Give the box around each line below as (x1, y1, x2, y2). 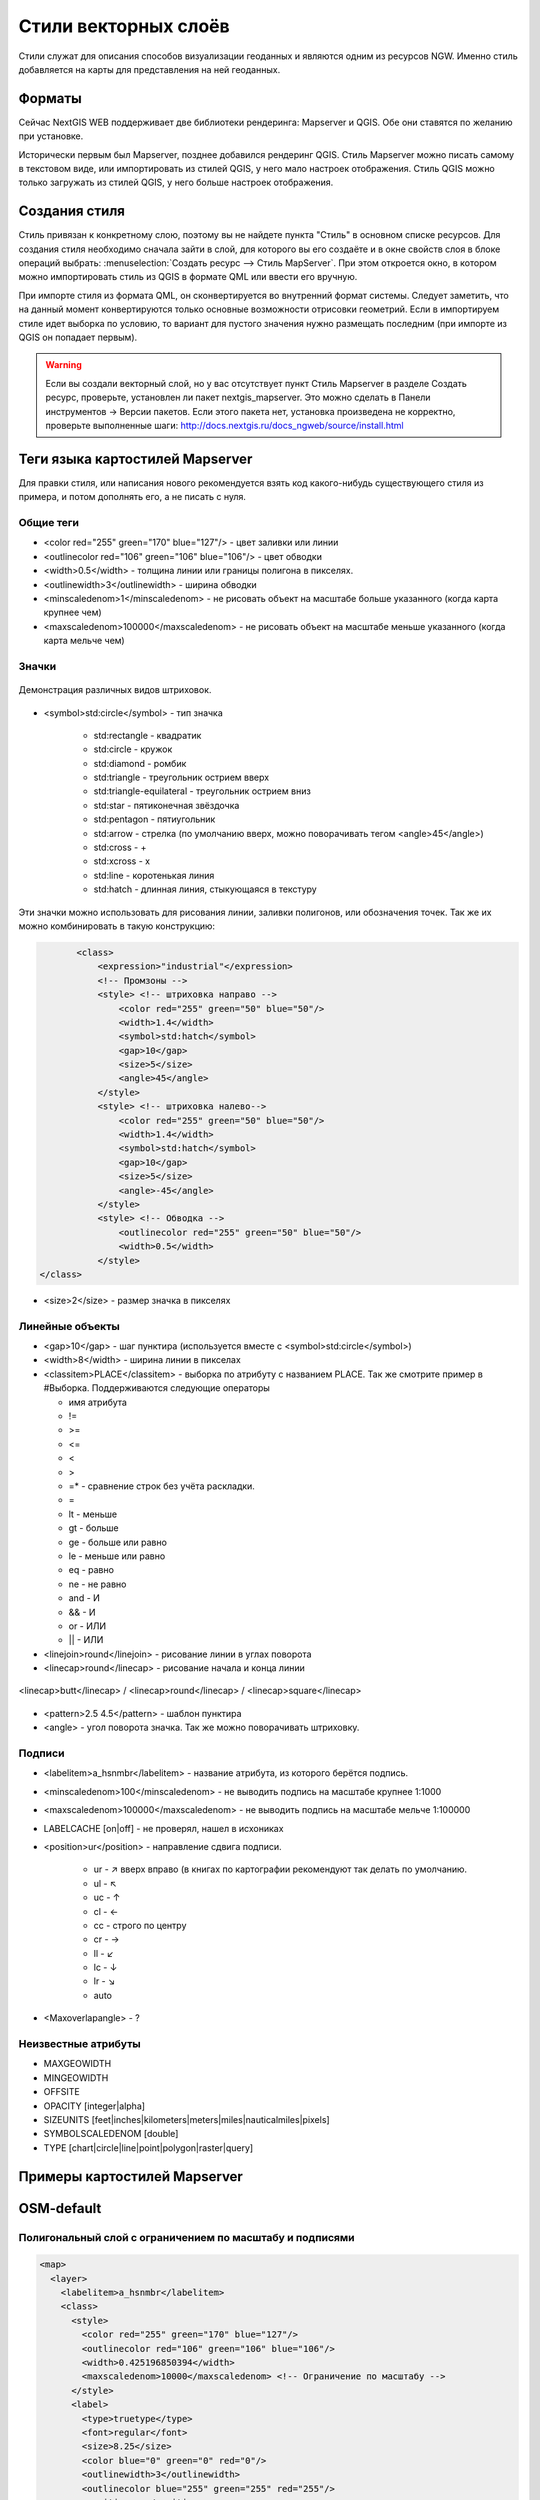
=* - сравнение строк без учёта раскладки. (68, 1480, 255, 1492)
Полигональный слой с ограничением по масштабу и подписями (18, 2230, 355, 2244)
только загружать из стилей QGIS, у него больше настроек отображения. (18, 176, 334, 189)
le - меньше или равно (68, 1550, 166, 1562)
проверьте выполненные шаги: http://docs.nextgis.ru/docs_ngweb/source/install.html (45, 420, 404, 431)
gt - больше (68, 1522, 119, 1534)
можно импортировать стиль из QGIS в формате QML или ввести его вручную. (18, 271, 358, 283)
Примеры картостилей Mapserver (18, 2168, 244, 2185)
